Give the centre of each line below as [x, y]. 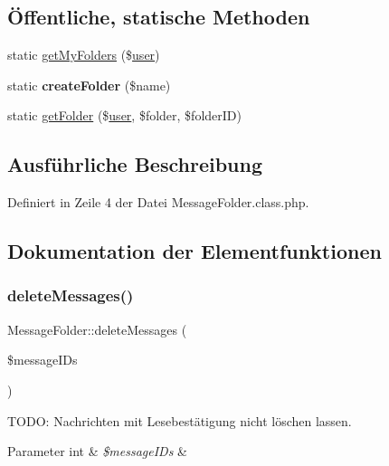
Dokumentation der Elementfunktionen [194, 251]
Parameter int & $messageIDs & [97, 451]
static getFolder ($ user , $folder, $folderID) [124, 115]
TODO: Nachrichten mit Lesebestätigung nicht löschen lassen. [180, 420]
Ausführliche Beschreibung [135, 164]
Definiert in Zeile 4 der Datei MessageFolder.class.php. [158, 202]
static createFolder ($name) [89, 85]
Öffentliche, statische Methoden [159, 17]
